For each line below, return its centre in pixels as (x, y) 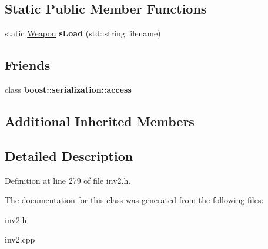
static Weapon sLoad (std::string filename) (83, 33)
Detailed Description (69, 155)
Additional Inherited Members (100, 121)
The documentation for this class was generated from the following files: (134, 200)
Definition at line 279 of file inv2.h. (68, 180)
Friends (28, 65)
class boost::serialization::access (68, 89)
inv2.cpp (20, 239)
